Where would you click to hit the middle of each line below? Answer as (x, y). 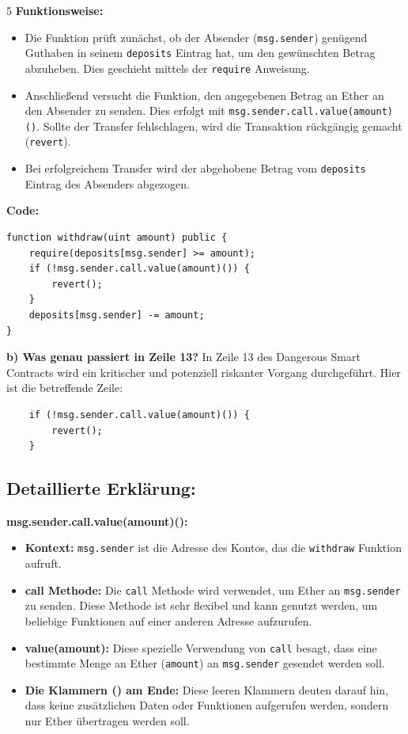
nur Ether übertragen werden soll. (107, 721)
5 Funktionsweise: (55, 10)
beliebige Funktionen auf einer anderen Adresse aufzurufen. (168, 620)
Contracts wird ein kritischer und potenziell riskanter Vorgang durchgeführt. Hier (204, 372)
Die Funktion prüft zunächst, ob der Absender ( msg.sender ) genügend (196, 37)
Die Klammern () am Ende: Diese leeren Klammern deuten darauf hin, (207, 689)
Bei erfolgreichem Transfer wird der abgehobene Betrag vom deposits (195, 168)
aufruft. (43, 563)
